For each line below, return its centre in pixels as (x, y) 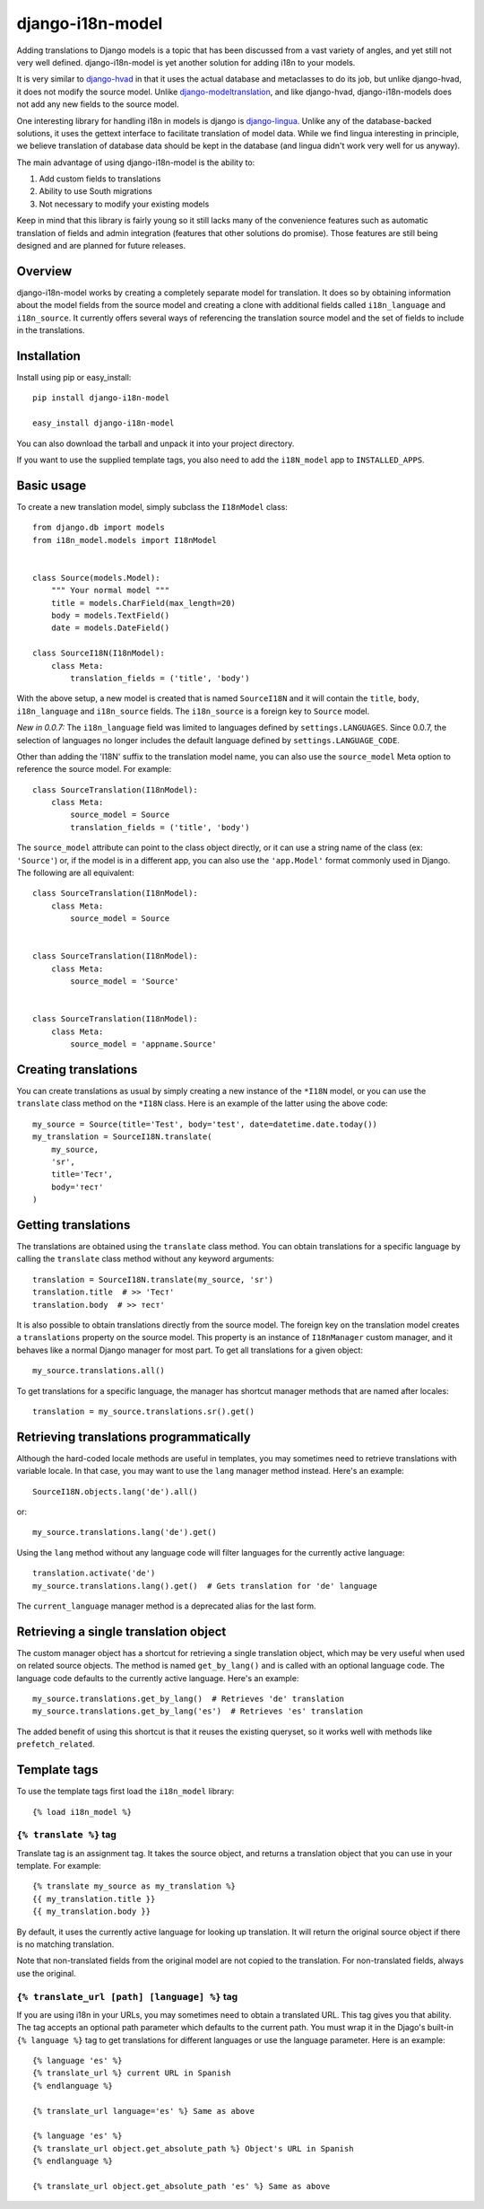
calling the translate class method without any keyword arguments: (146, 1259)
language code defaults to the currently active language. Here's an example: (158, 1678)
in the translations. (51, 330)
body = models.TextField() (110, 615)
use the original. (46, 1973)
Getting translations (73, 1225)
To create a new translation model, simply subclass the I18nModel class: (152, 506)
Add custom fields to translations (100, 179)
